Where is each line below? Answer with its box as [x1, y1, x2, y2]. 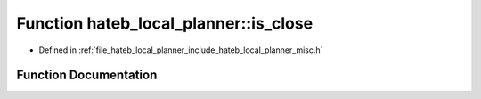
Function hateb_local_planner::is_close [16, 13, 314, 33]
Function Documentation [16, 68, 158, 83]
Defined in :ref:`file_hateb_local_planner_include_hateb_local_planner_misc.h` [38, 45, 323, 55]
